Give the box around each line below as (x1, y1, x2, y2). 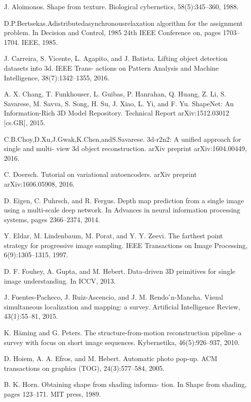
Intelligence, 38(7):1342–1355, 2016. (4, 72, 109, 82)
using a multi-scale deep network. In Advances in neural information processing (4, 205, 240, 215)
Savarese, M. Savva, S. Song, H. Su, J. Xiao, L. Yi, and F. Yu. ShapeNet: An (4, 98, 234, 108)
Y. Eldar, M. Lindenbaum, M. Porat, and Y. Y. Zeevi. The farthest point (4, 230, 223, 241)
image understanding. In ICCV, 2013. (4, 275, 116, 286)
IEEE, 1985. (21, 37, 58, 47)
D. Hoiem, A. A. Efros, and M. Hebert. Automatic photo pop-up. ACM (4, 353, 217, 364)
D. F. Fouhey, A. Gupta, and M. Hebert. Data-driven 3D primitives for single (4, 266, 235, 276)
